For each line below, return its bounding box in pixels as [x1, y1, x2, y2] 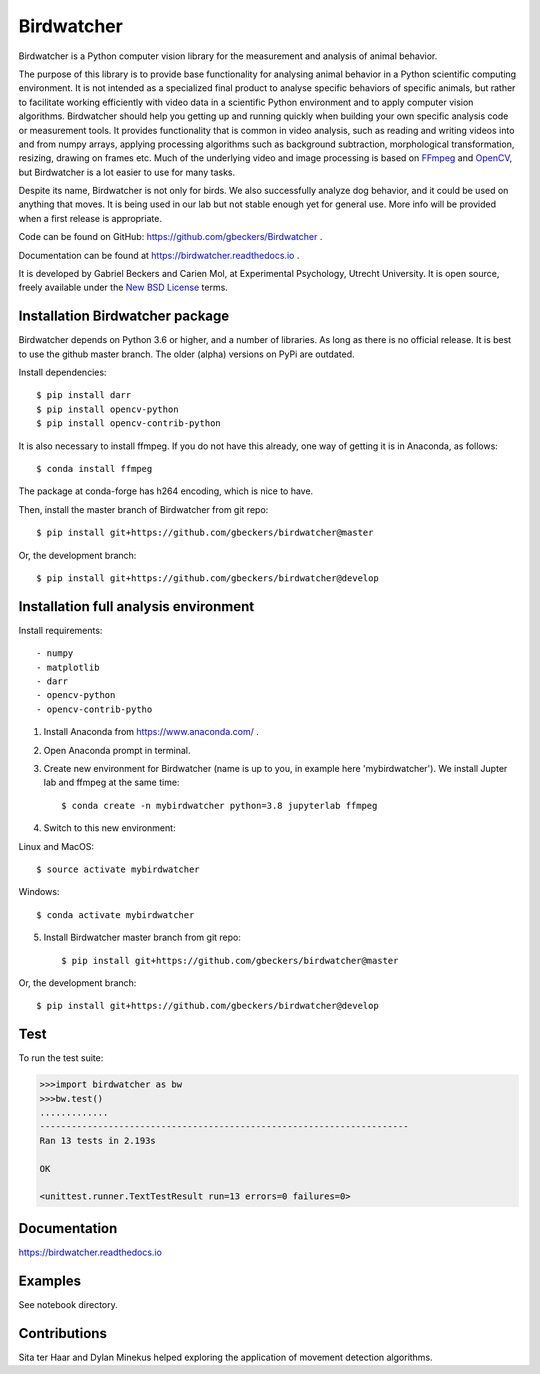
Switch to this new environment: [43, 822, 176, 834]
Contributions [18, 1325, 107, 1342]
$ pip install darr [36, 390, 132, 401]
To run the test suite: [18, 1052, 104, 1064]
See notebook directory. [18, 1298, 119, 1310]
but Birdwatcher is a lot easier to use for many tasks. [18, 166, 235, 178]
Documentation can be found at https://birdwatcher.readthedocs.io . [18, 249, 300, 261]
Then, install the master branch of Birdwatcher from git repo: [18, 503, 269, 515]
